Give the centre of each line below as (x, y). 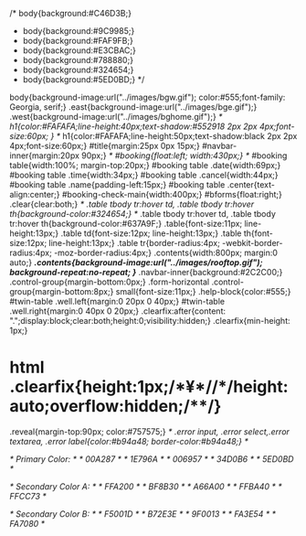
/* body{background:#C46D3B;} (71, 13)
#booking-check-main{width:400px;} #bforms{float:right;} (172, 194)
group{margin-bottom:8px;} (62, 291)
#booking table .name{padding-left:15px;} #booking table (117, 185)
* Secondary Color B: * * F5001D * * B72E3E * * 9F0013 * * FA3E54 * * (143, 514)
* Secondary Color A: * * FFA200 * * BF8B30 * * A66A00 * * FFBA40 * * (146, 486)
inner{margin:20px (45, 155)
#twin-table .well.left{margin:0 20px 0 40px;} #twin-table (117, 301)
